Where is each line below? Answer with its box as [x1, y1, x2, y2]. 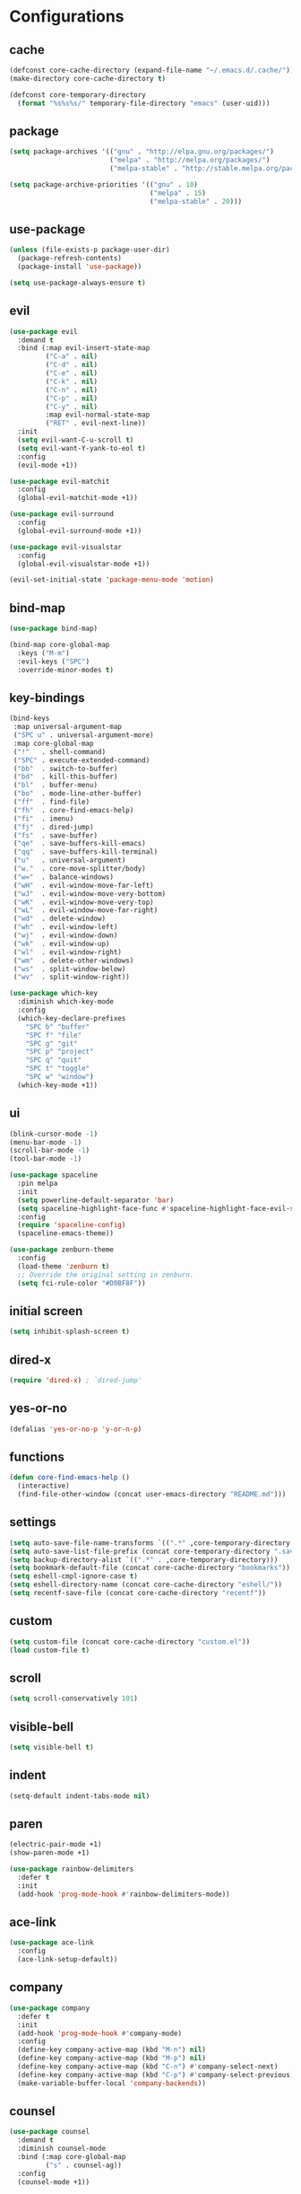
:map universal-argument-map [13, 723, 123, 732]
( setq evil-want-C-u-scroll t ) [17, 435, 134, 445]
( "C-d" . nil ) [45, 361, 99, 370]
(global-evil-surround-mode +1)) [17, 526, 142, 535]
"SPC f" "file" [25, 1031, 82, 1040]
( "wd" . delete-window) [13, 914, 106, 924]
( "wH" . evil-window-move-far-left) [13, 881, 154, 890]
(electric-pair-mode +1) [9, 1840, 102, 1849]
